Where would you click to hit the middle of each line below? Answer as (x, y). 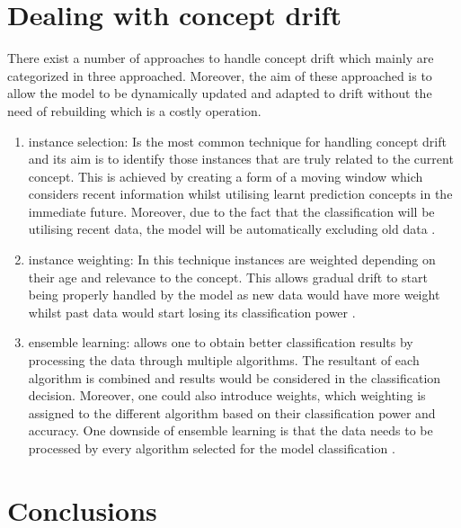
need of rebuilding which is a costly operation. (134, 110)
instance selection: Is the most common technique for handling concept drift (237, 141)
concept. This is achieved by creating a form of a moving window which (226, 176)
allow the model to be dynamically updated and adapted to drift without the (220, 93)
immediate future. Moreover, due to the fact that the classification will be (231, 211)
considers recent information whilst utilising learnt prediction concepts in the (240, 194)
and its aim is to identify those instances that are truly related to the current (241, 159)
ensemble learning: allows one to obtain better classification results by (221, 342)
